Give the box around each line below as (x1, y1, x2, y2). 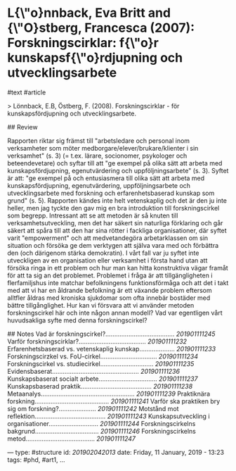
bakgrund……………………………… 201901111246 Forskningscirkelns (7, 427, 197, 435)
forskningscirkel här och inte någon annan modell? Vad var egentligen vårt (7, 308, 223, 317)
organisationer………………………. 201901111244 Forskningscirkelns (7, 419, 196, 427)
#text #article (7, 88, 46, 96)
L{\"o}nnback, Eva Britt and (7, 5, 171, 21)
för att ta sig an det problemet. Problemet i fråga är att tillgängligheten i (7, 271, 213, 280)
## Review (7, 123, 38, 131)
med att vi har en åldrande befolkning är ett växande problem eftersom (7, 286, 212, 294)
